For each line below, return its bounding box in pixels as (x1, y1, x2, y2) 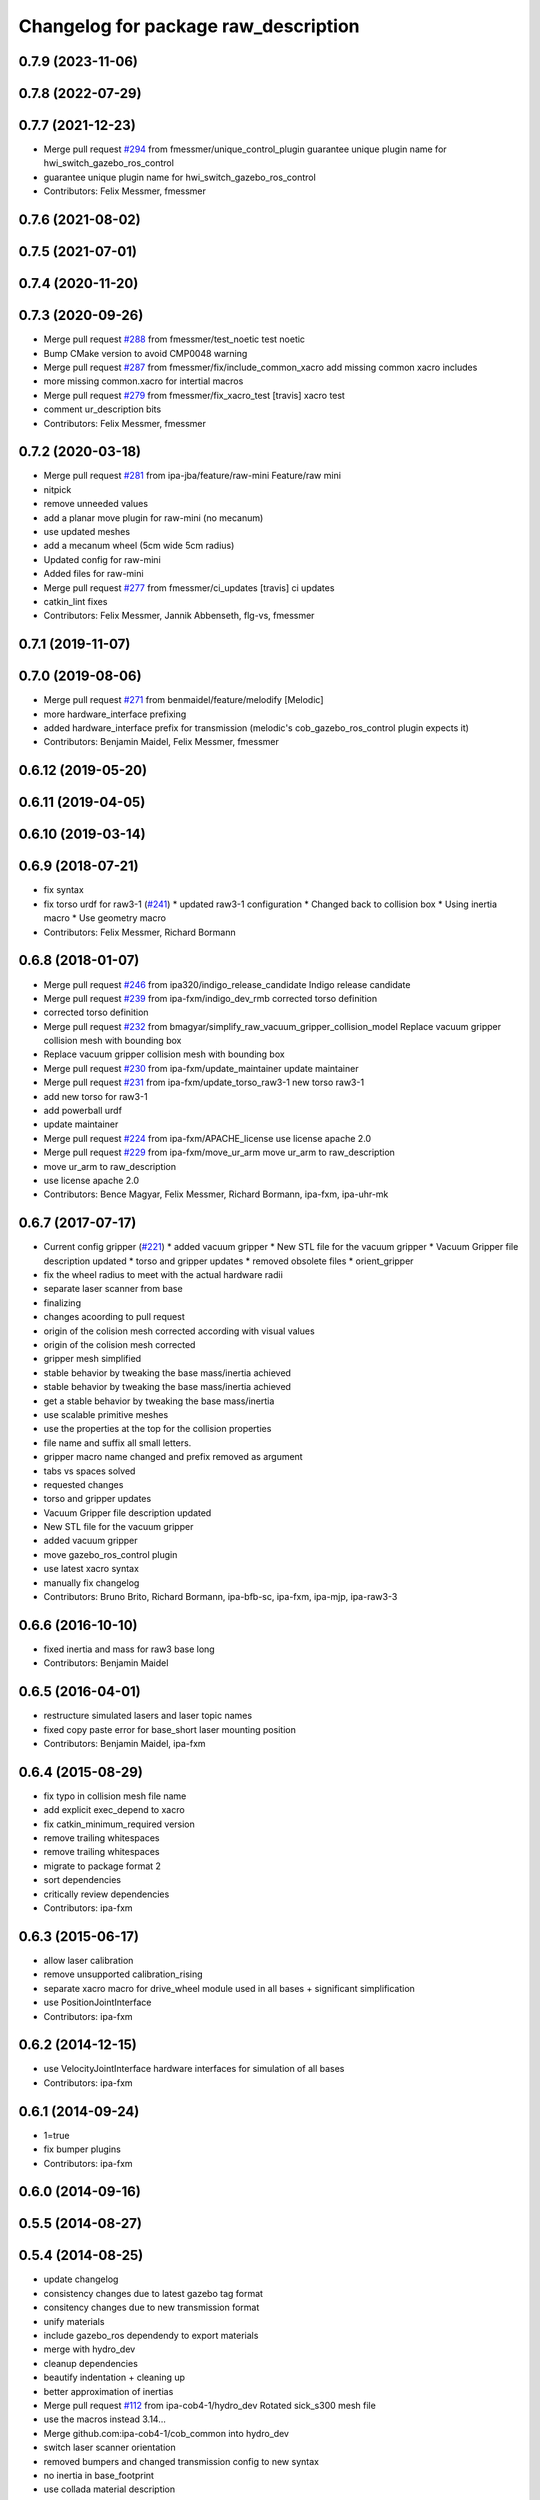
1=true (43, 2129, 70, 2141)
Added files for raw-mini (43, 568, 144, 580)
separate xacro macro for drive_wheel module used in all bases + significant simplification (43, 1982, 415, 1994)
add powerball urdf (43, 1105, 122, 1117)
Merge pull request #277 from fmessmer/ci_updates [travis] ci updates (43, 581, 335, 594)
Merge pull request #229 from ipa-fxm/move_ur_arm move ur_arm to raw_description (43, 1146, 395, 1159)
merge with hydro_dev (43, 2343, 136, 2355)
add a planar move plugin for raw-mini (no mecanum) (43, 511, 264, 524)
